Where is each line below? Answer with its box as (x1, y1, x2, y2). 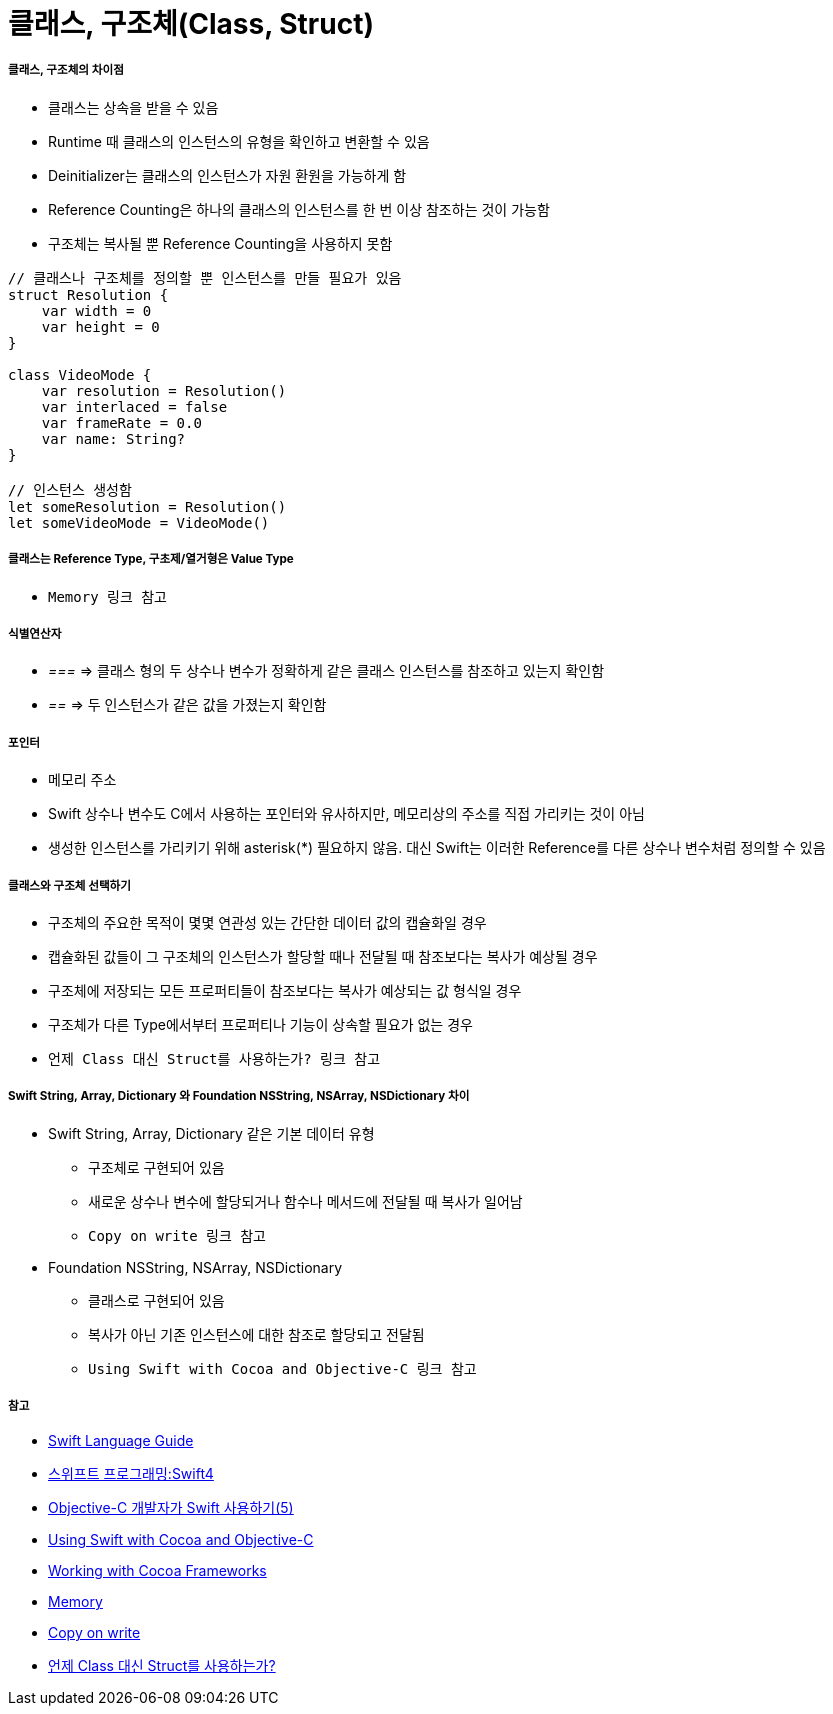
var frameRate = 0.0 (41, 414, 202, 431)
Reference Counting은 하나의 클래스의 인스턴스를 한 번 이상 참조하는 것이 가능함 (48, 200, 550, 218)
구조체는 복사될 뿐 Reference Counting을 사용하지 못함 (48, 234, 393, 252)
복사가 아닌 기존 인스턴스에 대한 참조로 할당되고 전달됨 (88, 1325, 425, 1343)
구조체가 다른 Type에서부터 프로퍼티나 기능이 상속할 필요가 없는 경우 (48, 1015, 473, 1033)
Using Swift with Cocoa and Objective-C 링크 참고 (88, 1360, 477, 1377)
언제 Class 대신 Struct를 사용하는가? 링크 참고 (48, 1050, 381, 1067)
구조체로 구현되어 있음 (88, 1158, 225, 1176)
